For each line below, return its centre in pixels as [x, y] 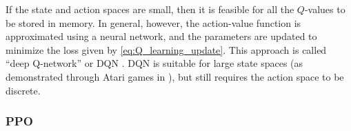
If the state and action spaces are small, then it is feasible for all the [150, 9]
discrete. [23, 90]
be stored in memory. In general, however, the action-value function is [153, 22]
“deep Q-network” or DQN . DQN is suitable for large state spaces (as [154, 63]
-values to [325, 9]
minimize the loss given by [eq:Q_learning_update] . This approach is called [166, 49]
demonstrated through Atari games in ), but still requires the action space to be [175, 76]
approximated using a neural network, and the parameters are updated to [161, 36]
